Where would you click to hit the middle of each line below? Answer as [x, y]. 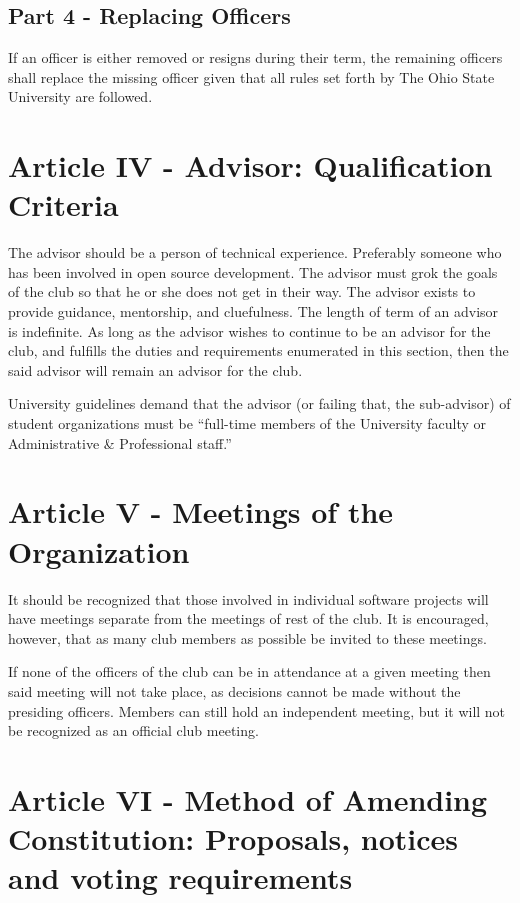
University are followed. [80, 96]
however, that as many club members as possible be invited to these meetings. [247, 637]
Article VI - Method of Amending [248, 798]
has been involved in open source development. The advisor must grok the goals [253, 271]
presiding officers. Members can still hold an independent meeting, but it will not [257, 710]
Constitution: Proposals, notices [233, 838]
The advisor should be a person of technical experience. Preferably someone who [255, 252]
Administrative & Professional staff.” [120, 442]
